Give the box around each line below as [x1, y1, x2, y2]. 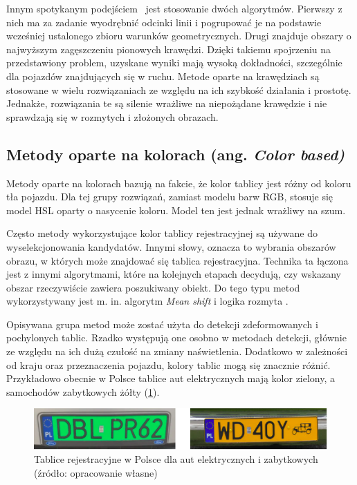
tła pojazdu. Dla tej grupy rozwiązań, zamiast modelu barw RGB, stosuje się [6, 189, 333, 204]
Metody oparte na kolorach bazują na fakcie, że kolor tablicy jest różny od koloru [6, 175, 351, 190]
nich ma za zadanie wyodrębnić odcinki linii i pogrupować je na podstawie [6, 15, 322, 29]
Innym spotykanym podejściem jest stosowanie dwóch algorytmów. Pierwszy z [6, 1, 342, 15]
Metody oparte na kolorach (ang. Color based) [6, 143, 345, 164]
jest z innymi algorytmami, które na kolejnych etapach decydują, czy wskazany [6, 267, 341, 281]
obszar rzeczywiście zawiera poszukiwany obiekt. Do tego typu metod [6, 280, 300, 294]
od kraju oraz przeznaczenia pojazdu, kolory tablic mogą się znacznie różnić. [6, 357, 331, 372]
